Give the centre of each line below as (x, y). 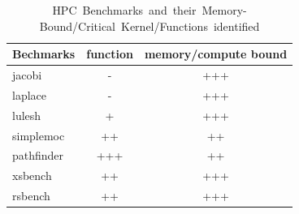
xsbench (32, 175)
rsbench (31, 196)
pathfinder (38, 155)
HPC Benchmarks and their (124, 10)
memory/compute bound (216, 54)
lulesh (27, 115)
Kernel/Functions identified (191, 26)
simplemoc (39, 135)
